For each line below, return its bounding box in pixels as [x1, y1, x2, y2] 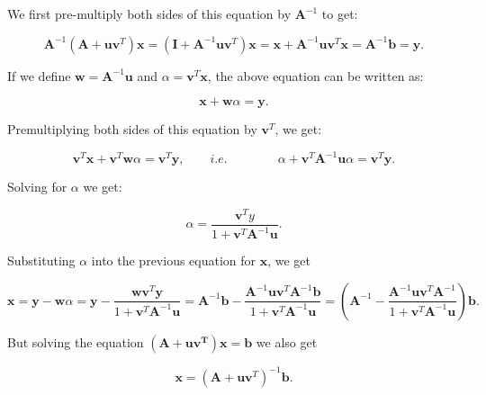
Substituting [7, 251, 76, 270]
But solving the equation [7, 332, 144, 351]
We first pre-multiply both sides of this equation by [7, 4, 292, 22]
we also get [256, 332, 318, 351]
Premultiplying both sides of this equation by [7, 120, 257, 139]
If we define [7, 66, 71, 85]
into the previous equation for [91, 251, 256, 270]
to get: [321, 4, 358, 22]
